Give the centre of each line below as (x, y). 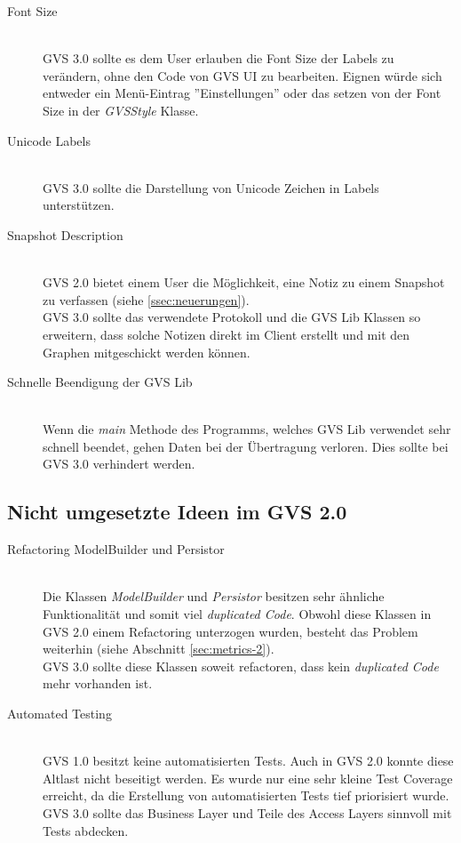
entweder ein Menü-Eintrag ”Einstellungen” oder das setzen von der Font (242, 93)
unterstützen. (79, 205)
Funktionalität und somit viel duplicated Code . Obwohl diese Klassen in (237, 614)
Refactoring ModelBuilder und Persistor (116, 549)
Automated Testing (60, 714)
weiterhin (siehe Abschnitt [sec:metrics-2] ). (159, 649)
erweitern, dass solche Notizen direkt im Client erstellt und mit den (227, 334)
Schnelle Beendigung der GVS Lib (100, 382)
